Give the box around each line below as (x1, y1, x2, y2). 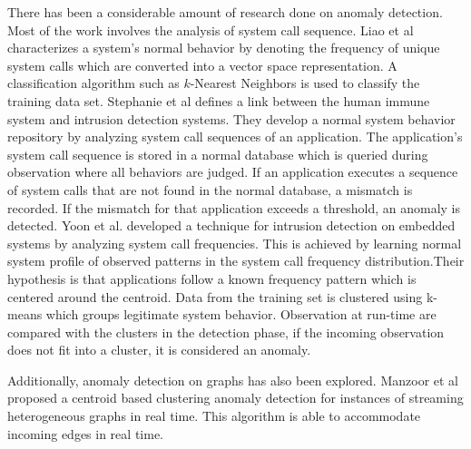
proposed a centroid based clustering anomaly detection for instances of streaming (7, 388, 464, 407)
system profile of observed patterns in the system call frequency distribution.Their (7, 251, 465, 270)
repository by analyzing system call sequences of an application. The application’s (7, 127, 463, 146)
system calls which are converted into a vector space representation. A (7, 55, 397, 74)
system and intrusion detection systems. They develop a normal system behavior (7, 109, 456, 128)
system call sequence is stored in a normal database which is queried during (7, 144, 428, 163)
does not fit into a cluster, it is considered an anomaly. (7, 340, 311, 359)
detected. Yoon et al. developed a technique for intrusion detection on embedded (7, 216, 456, 235)
